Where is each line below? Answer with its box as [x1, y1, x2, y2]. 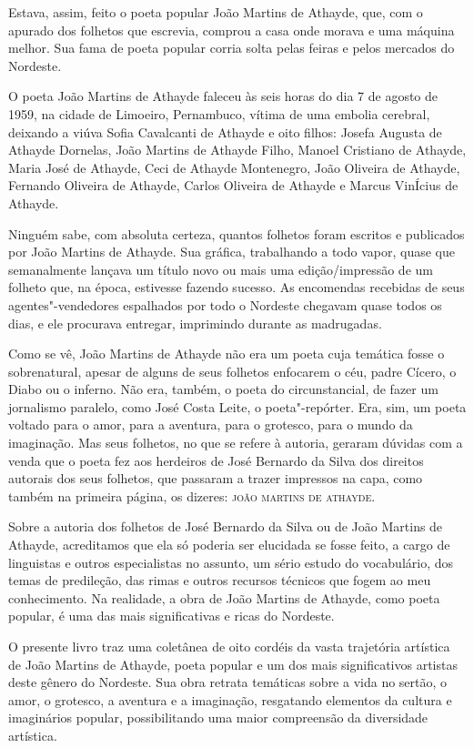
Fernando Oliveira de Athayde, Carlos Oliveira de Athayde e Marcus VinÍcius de [8, 176, 459, 195]
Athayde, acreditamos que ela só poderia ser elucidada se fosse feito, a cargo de [8, 535, 450, 554]
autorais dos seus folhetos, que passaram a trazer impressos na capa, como [8, 469, 423, 488]
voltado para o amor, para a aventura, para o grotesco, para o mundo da [8, 415, 413, 434]
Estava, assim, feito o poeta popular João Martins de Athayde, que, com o [8, 3, 423, 21]
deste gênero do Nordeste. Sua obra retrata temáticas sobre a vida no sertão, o [8, 672, 448, 692]
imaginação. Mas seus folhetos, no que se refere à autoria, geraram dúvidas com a [8, 433, 463, 452]
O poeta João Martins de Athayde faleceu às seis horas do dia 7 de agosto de [8, 86, 439, 106]
